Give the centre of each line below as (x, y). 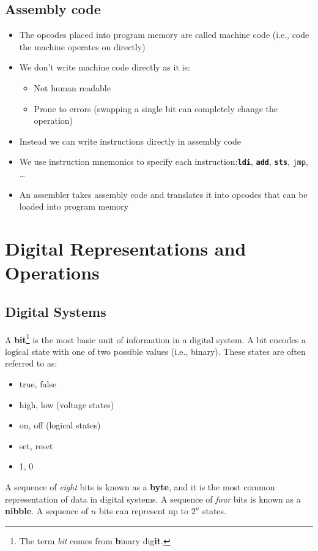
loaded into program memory (74, 206)
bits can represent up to (143, 511)
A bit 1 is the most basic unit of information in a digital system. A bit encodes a (155, 338)
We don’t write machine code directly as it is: (105, 67)
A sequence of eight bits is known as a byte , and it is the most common (140, 486)
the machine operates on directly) (82, 46)
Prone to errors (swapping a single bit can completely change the (156, 108)
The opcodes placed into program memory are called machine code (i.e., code (164, 35)
